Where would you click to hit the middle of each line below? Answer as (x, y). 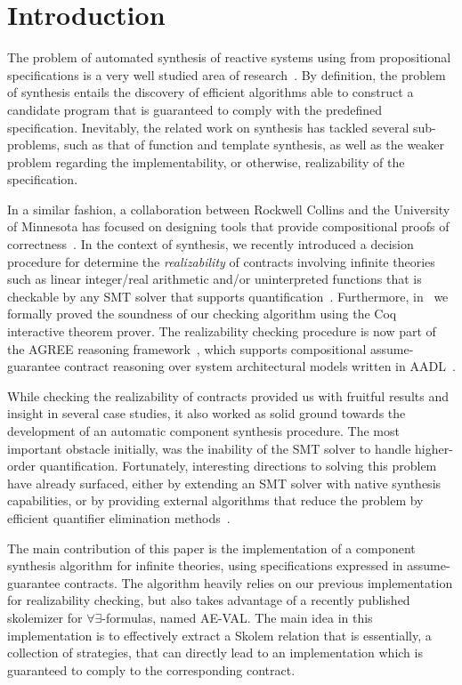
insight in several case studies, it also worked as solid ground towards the (207, 413)
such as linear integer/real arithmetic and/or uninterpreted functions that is (215, 279)
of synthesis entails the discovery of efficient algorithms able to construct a (211, 92)
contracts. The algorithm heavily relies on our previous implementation (259, 582)
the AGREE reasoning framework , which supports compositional (187, 348)
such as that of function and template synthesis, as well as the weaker (254, 145)
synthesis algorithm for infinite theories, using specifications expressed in (205, 565)
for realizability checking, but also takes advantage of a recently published (209, 600)
